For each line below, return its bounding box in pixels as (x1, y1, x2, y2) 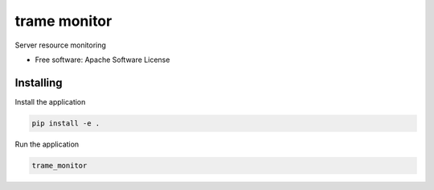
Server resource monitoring (14, 40, 106, 50)
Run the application (14, 139, 80, 149)
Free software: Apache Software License (35, 55, 170, 64)
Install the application (14, 97, 86, 106)
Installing (14, 76, 63, 89)
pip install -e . (31, 118, 100, 128)
